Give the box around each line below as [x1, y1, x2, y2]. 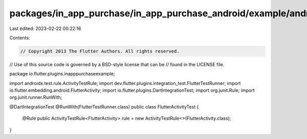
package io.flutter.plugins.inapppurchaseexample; [9, 71, 115, 77]
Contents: [9, 35, 30, 41]
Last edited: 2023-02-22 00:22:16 [9, 25, 81, 32]
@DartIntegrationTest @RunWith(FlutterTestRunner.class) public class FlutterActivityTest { [9, 103, 199, 109]
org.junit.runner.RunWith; [9, 94, 62, 100]
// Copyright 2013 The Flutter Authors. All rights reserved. [20, 48, 180, 54]
